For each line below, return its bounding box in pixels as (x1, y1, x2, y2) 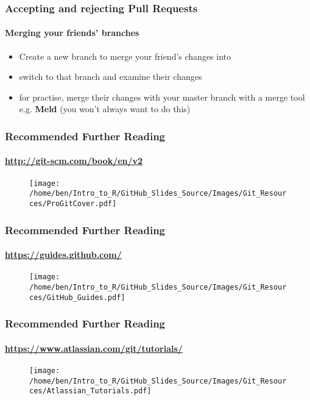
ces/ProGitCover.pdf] (29, 199, 117, 208)
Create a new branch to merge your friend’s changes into (19, 49, 231, 62)
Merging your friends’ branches (5, 26, 139, 39)
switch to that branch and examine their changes (19, 70, 202, 83)
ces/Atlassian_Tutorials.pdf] (29, 387, 152, 396)
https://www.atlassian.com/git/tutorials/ (5, 341, 183, 354)
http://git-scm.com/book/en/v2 (5, 154, 143, 167)
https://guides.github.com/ (5, 248, 122, 261)
